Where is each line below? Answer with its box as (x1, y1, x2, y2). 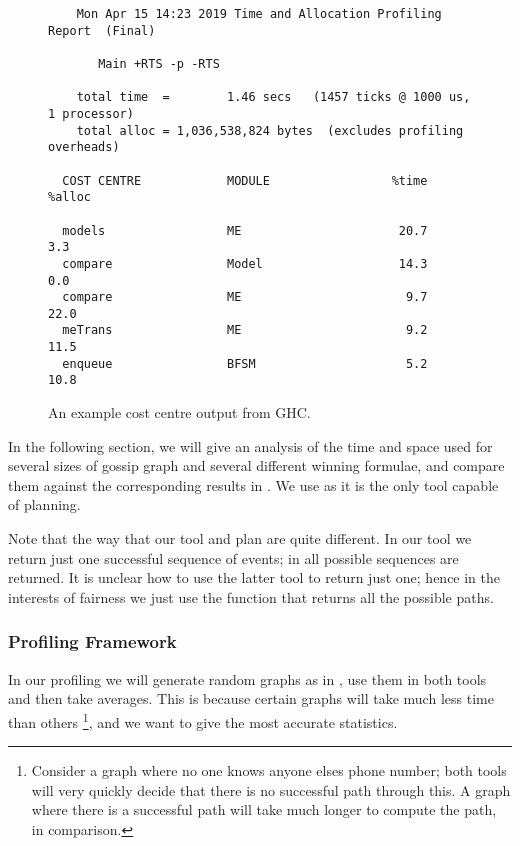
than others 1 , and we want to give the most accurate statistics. (8, 708, 398, 732)
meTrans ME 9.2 (62, 323, 428, 338)
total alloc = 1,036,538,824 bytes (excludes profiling (76, 123, 464, 138)
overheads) (48, 140, 120, 155)
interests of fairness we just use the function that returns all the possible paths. (8, 586, 494, 607)
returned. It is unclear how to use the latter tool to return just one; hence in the (8, 567, 501, 588)
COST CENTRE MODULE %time (62, 173, 428, 188)
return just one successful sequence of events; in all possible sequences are (8, 547, 459, 568)
